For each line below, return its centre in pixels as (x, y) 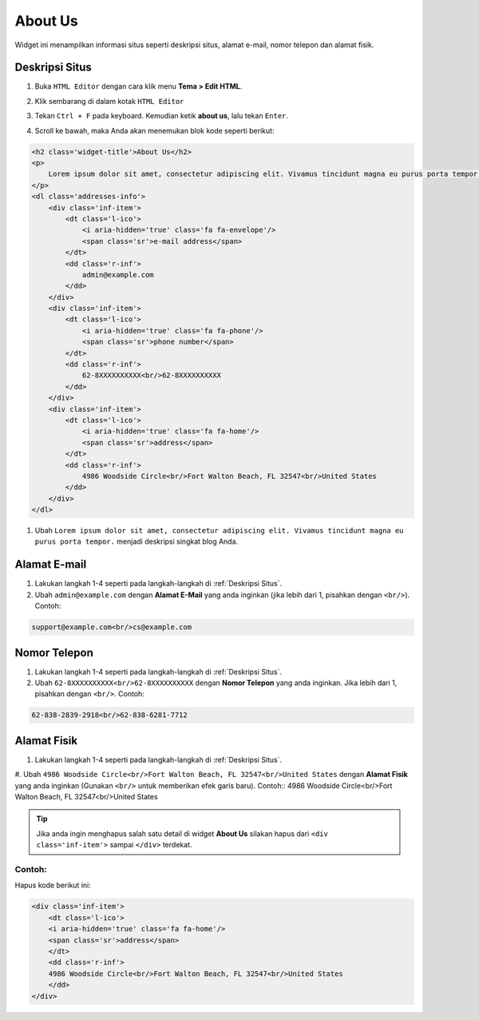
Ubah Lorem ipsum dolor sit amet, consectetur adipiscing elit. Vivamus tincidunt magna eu (219, 531)
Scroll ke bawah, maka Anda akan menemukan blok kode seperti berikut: (154, 130)
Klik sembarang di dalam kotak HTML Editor (109, 101)
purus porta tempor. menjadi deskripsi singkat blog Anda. (137, 542)
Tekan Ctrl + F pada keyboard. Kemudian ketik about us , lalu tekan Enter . (162, 116)
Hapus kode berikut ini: (53, 885)
